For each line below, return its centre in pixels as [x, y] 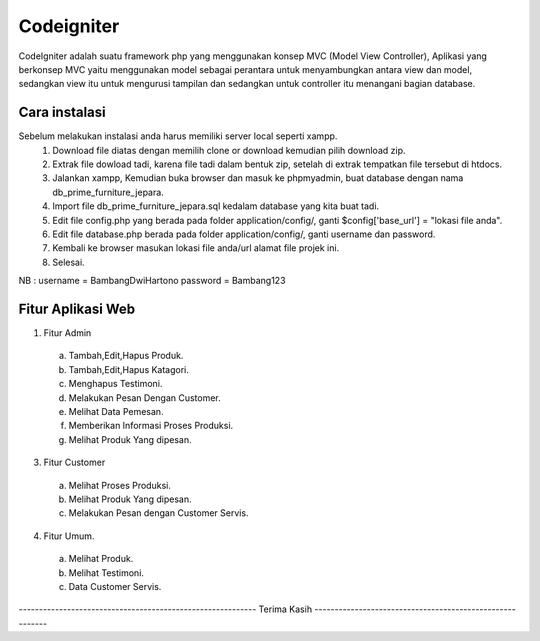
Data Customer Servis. [115, 586]
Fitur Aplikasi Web [76, 308]
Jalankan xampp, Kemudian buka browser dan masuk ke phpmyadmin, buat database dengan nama [258, 178]
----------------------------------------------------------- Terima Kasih [165, 609]
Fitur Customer [74, 462]
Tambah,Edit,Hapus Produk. [126, 356]
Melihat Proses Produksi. [120, 485]
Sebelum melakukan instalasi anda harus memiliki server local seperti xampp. [178, 136]
